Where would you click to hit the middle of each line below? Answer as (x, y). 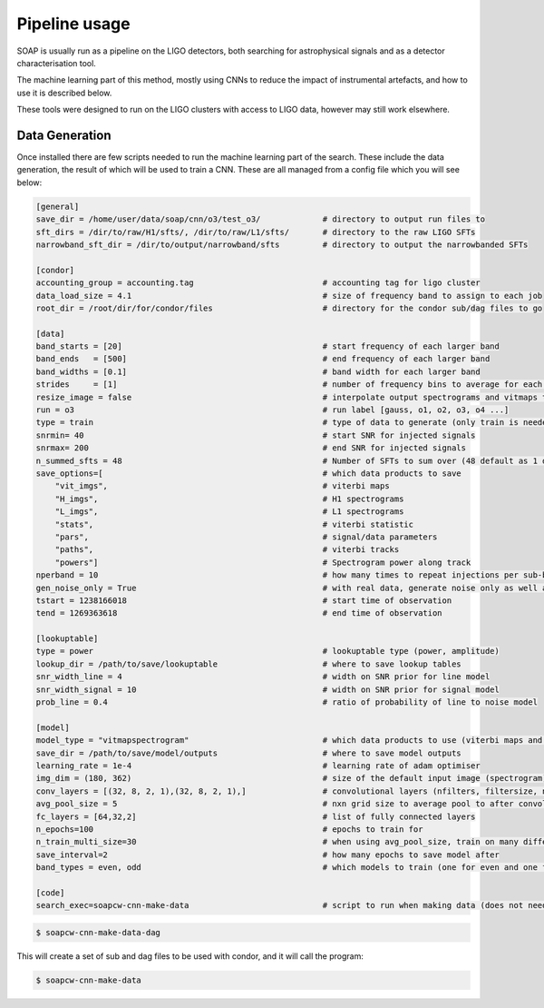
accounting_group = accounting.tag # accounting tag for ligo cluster (258, 283)
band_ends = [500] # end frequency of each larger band (263, 359)
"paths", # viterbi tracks (227, 550)
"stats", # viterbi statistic (234, 524)
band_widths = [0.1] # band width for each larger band (258, 371)
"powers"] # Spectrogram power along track (263, 562)
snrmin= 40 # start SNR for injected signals (256, 435)
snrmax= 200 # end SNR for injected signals (251, 448)
